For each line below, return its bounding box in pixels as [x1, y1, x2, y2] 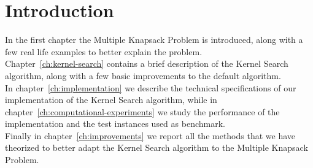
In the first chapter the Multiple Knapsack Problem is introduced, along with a [5, 33, 303, 46]
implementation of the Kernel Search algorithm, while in [5, 93, 217, 106]
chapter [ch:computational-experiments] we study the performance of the [5, 105, 280, 118]
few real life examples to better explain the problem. [5, 45, 203, 58]
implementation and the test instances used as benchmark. [5, 117, 225, 130]
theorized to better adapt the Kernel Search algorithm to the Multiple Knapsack [5, 141, 308, 154]
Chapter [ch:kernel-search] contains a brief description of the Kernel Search [5, 57, 288, 70]
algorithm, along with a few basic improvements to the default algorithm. [5, 69, 281, 82]
